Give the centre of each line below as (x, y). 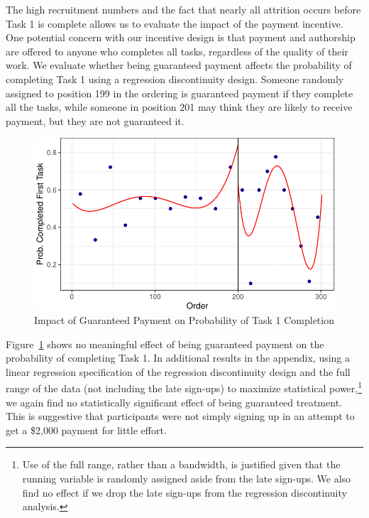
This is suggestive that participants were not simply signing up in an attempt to (180, 416)
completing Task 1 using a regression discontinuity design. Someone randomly (175, 79)
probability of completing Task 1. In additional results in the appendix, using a (178, 358)
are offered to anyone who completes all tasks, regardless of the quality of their (177, 51)
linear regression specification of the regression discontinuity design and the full (178, 371)
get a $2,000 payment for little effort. (86, 430)
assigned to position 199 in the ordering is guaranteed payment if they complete (180, 93)
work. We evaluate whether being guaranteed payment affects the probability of (179, 65)
